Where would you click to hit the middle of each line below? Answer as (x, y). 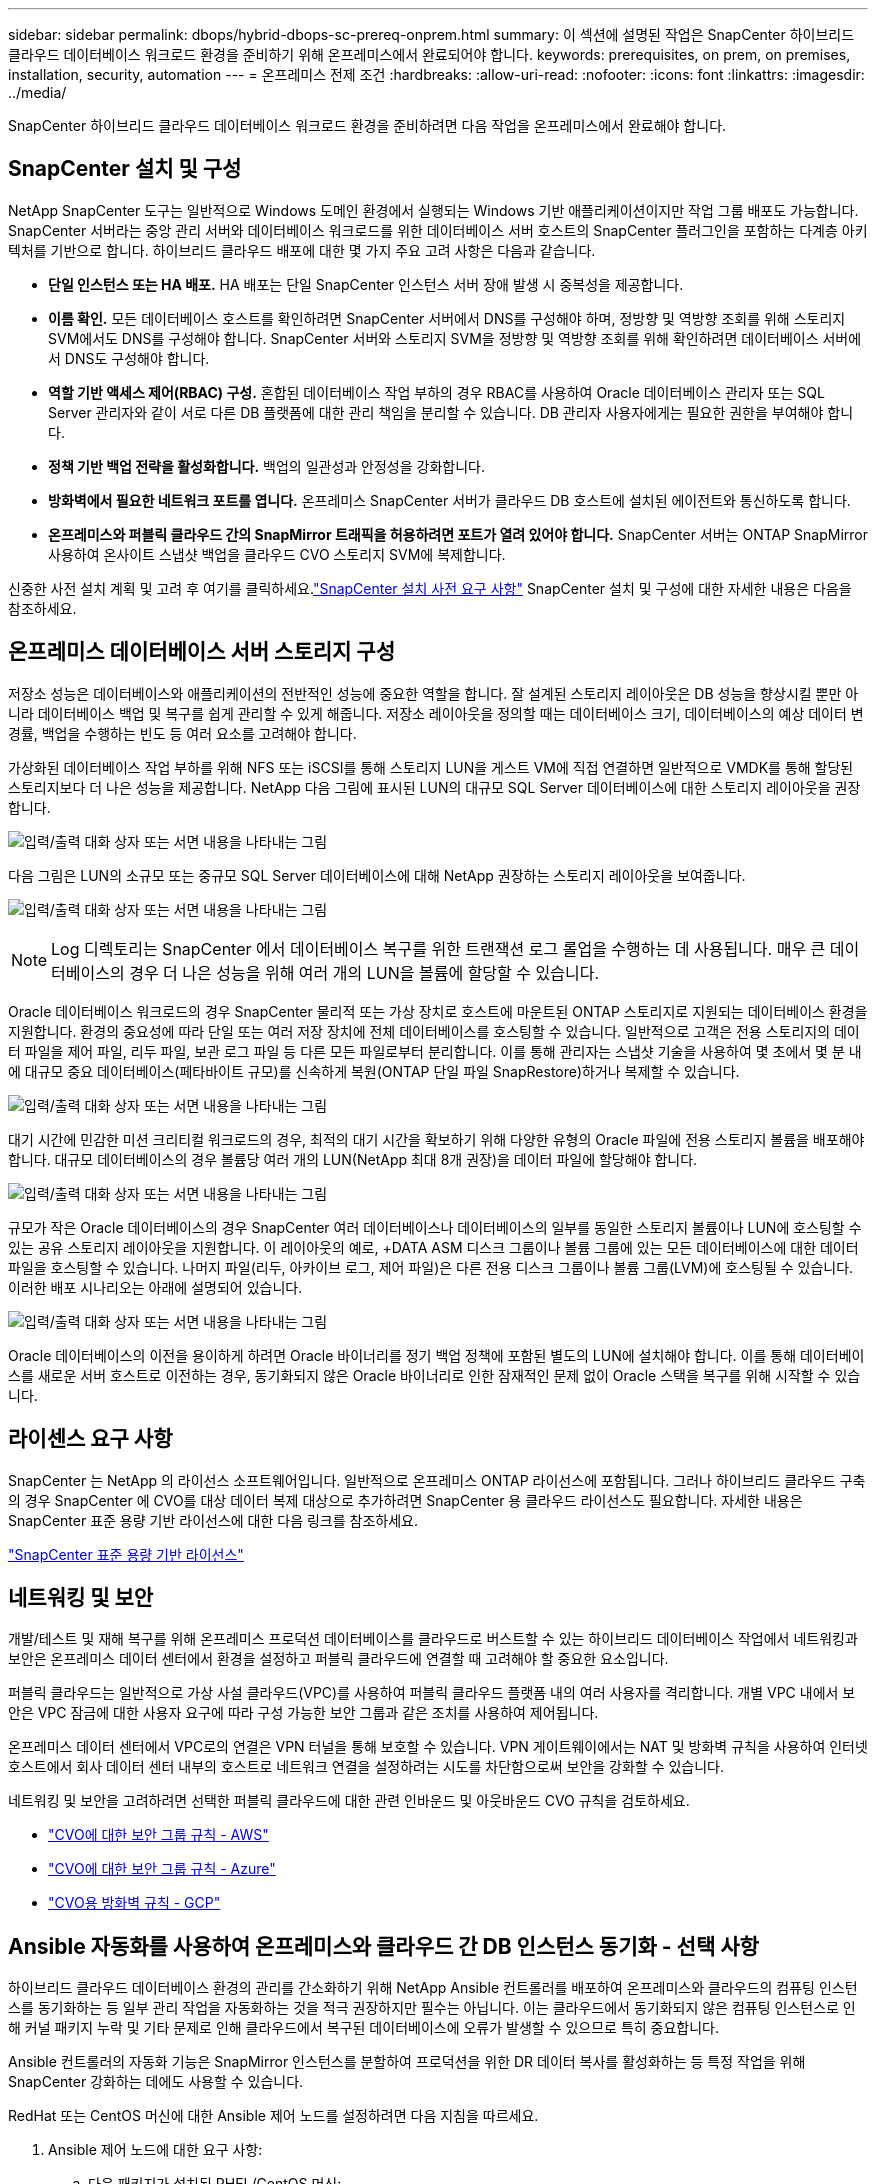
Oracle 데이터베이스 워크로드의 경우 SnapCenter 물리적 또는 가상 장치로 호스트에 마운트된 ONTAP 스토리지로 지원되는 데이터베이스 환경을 (438, 1011)
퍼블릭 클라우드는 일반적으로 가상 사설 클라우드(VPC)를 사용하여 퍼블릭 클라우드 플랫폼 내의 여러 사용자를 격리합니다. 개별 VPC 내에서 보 (432, 1693)
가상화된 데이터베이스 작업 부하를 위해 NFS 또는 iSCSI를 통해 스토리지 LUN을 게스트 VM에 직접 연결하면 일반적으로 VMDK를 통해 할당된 (431, 767)
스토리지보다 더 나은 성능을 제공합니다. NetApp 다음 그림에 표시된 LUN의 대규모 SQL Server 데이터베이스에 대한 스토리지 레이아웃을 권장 (434, 787)
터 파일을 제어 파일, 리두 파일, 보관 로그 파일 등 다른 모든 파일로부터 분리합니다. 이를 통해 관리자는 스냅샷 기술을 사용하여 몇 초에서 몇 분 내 (435, 1051)
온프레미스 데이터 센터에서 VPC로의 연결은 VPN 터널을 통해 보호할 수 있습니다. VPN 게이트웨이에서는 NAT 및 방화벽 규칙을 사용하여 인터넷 (438, 1747)
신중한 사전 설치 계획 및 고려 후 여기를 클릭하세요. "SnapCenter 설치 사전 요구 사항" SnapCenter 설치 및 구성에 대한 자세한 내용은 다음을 (430, 588)
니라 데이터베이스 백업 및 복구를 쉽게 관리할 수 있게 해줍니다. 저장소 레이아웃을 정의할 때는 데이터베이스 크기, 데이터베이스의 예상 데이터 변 (436, 713)
